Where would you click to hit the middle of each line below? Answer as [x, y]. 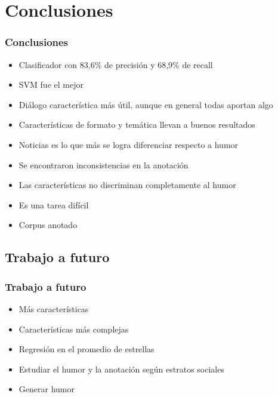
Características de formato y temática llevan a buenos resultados [137, 124]
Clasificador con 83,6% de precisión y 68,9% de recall [116, 64]
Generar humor [47, 389]
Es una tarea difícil [54, 204]
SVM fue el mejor [51, 84]
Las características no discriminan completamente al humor [127, 185]
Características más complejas [74, 329]
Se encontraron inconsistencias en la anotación [104, 164]
